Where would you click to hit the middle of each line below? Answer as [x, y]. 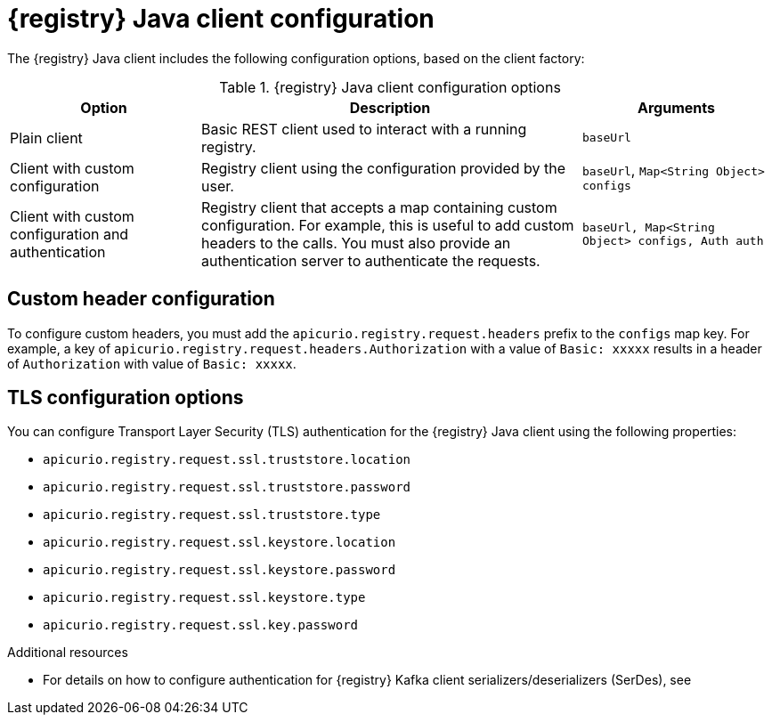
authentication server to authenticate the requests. [371, 260]
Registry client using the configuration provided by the [384, 168]
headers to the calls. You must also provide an [356, 243]
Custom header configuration [141, 299]
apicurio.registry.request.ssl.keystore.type [204, 598]
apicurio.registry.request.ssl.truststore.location [227, 460]
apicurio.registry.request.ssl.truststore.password [227, 487]
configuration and [69, 234]
